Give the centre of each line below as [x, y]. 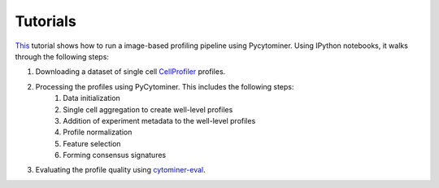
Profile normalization [98, 132]
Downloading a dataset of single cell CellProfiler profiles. [130, 72]
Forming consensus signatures [115, 155]
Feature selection [92, 143]
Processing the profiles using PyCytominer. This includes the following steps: [165, 86]
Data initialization [92, 98]
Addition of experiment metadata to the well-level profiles [159, 120]
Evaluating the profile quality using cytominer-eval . [121, 170]
